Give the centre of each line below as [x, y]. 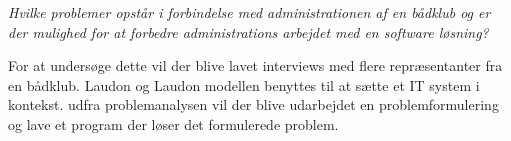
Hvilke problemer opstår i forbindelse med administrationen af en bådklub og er [249, 12]
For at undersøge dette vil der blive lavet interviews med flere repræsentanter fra [255, 65]
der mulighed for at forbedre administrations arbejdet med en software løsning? [248, 31]
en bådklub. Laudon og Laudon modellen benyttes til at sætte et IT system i [244, 84]
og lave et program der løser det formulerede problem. [173, 123]
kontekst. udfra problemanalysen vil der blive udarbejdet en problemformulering [253, 104]
